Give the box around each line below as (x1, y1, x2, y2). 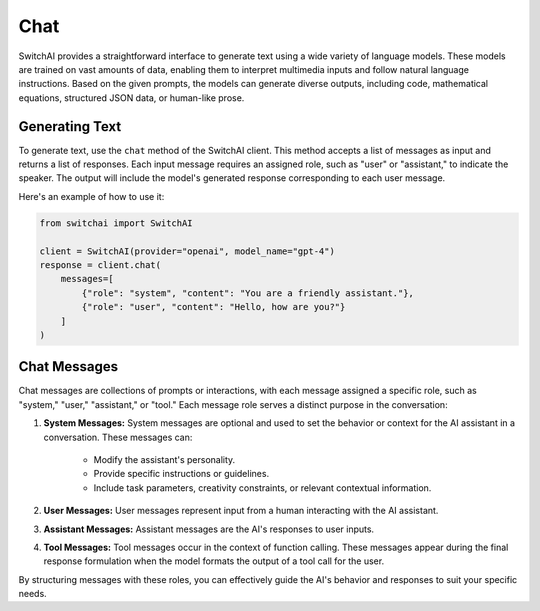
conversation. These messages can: (43, 431, 193, 443)
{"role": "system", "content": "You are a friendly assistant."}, (81, 287, 415, 299)
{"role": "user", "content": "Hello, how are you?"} (81, 301, 346, 313)
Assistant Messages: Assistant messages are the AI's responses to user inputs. (43, 523, 375, 535)
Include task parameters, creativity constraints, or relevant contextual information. (93, 481, 432, 494)
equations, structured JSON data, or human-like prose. (18, 91, 245, 104)
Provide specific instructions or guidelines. (93, 468, 270, 480)
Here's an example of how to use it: (18, 190, 165, 202)
